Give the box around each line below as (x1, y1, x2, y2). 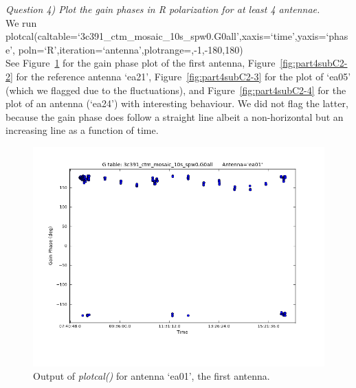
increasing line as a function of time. (5, 123, 159, 137)
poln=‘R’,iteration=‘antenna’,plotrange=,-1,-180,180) (18, 42, 243, 56)
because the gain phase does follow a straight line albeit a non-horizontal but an (5, 109, 344, 124)
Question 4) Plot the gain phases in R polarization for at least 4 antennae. (5, 2, 320, 16)
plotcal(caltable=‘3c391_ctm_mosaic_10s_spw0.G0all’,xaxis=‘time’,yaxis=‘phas (5, 29, 348, 43)
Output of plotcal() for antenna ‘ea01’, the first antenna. (33, 369, 270, 383)
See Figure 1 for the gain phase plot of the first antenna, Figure (5, 56, 276, 70)
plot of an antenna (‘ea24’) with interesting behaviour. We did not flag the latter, (5, 96, 348, 111)
